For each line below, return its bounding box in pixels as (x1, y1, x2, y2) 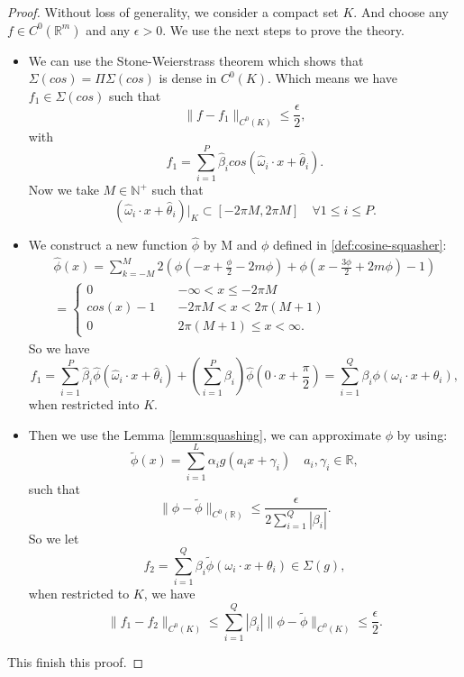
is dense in (159, 69, 217, 87)
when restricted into (28, 395, 140, 414)
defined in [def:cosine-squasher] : (272, 235, 447, 254)
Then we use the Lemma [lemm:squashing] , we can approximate (28, 425, 382, 444)
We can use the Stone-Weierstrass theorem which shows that (28, 50, 364, 69)
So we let (28, 528, 79, 547)
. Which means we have (268, 69, 397, 87)
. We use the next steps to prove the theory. (162, 20, 405, 39)
